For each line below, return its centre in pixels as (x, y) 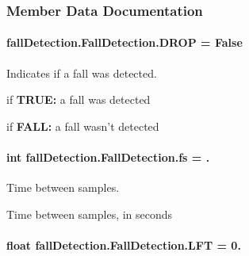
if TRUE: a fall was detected (79, 99)
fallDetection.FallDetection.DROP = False (125, 42)
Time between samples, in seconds (90, 214)
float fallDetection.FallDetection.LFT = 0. (124, 245)
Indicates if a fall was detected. (82, 73)
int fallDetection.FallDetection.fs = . (108, 157)
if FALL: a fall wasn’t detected (83, 126)
